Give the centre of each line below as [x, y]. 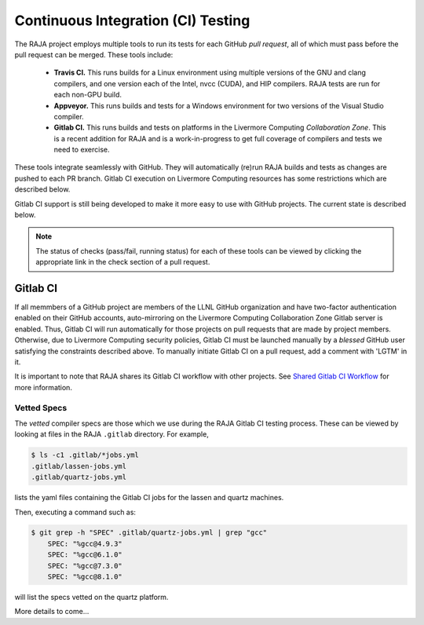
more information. [43, 387]
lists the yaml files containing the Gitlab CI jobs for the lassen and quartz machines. [149, 498]
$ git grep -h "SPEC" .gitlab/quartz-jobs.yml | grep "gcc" [149, 533]
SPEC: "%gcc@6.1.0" [85, 555]
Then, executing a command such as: [75, 512]
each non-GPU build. [88, 95]
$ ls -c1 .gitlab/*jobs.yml [85, 455]
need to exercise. [82, 150]
